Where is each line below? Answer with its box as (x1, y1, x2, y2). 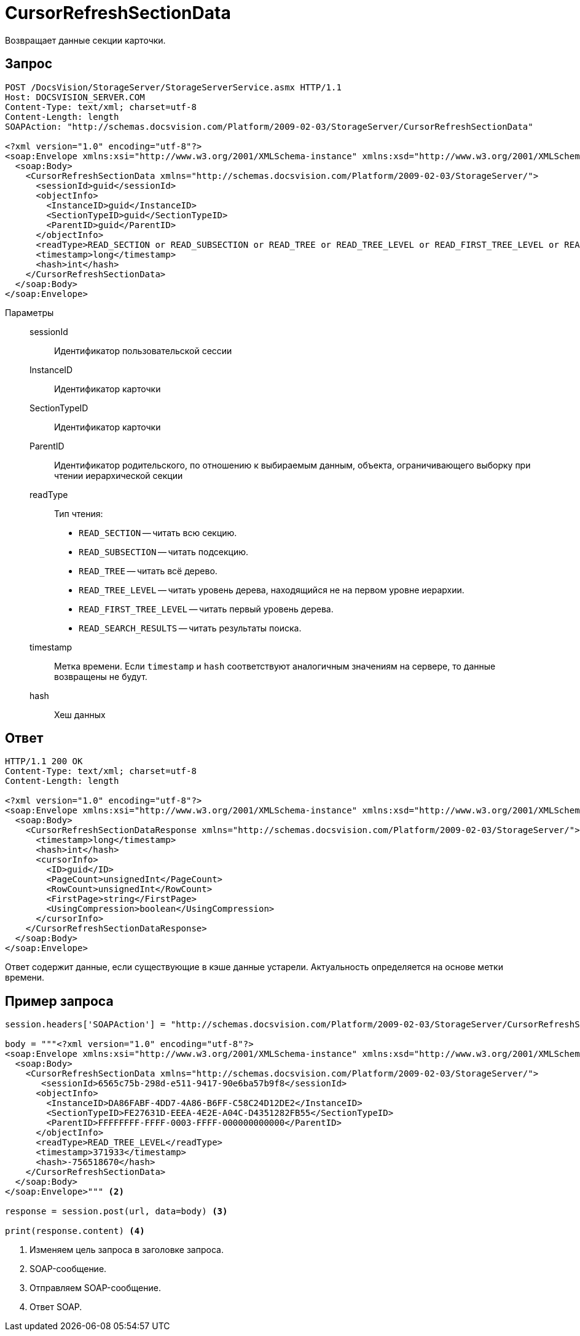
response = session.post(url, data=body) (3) (5, 1206, 228, 1217)
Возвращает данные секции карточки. (5, 34, 166, 45)
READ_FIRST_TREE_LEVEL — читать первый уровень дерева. (79, 603, 334, 614)
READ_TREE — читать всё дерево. (79, 565, 217, 576)
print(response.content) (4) (5, 1226, 145, 1236)
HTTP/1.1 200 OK (5, 756, 83, 767)
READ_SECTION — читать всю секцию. (79, 527, 237, 538)
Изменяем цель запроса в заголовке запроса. (29, 1244, 224, 1255)
